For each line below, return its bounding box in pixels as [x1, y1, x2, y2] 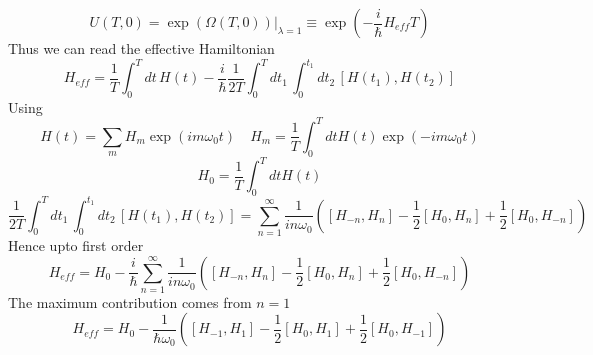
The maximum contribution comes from [8, 291, 252, 312]
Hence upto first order [8, 234, 144, 255]
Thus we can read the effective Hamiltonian [8, 38, 275, 58]
